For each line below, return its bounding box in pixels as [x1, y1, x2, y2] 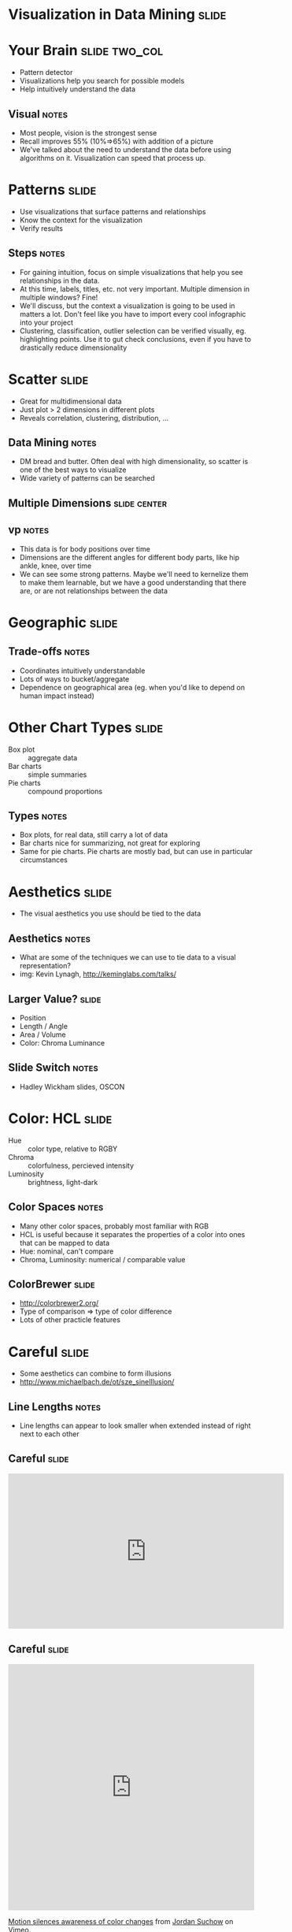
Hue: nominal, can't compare [19, 1247, 114, 1256]
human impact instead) [19, 691, 94, 700]
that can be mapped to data [19, 1238, 110, 1247]
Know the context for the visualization [19, 215, 143, 225]
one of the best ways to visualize [19, 465, 128, 474]
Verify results [19, 223, 63, 233]
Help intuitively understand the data [19, 84, 136, 94]
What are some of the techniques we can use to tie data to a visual [19, 953, 236, 962]
